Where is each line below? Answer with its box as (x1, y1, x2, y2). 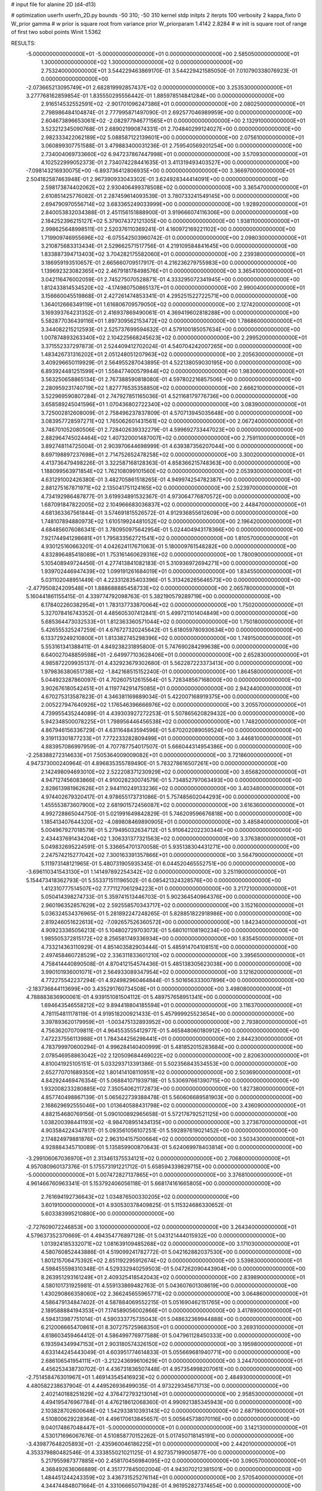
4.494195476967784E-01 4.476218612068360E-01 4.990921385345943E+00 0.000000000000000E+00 (41, 1399, 302, 1406)
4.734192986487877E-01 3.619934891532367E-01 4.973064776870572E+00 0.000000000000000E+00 (41, 493, 301, 500)
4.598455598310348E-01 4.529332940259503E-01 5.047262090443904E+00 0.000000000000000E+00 (41, 1265, 306, 1273)
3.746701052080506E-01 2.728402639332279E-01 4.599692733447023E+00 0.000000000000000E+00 (41, 426, 304, 433)
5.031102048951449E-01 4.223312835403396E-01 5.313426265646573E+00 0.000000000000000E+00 (41, 576, 301, 583)
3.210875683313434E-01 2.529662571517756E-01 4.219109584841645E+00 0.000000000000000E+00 (41, 242, 298, 249)
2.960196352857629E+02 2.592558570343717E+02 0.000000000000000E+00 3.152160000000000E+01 (41, 901, 304, 909)
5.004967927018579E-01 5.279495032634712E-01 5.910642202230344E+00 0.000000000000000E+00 (41, 827, 302, 834)
